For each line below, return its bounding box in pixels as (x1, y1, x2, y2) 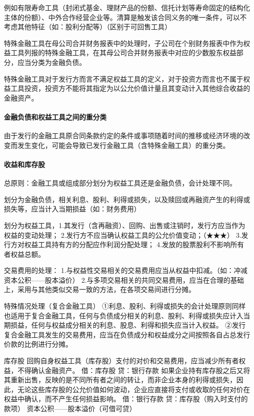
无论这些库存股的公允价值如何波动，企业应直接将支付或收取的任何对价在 (17, 384, 250, 394)
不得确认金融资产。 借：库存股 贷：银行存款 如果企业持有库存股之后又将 (17, 365, 250, 375)
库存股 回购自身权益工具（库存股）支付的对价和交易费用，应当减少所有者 (4, 355, 239, 366)
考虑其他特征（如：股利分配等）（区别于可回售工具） (4, 21, 171, 32)
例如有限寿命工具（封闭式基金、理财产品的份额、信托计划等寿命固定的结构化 (4, 2, 250, 12)
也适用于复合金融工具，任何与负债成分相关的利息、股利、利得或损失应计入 (4, 310, 243, 320)
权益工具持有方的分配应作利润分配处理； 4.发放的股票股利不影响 (24, 239, 231, 250)
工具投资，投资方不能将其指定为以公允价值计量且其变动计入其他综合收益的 (10, 83, 250, 93)
